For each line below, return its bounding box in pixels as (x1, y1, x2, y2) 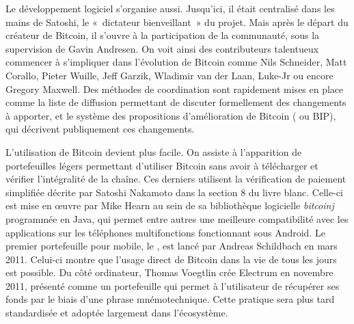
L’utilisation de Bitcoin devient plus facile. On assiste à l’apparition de (5, 144, 302, 159)
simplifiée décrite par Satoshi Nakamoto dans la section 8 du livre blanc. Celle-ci (5, 185, 343, 199)
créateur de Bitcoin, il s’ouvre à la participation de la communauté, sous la (5, 28, 320, 42)
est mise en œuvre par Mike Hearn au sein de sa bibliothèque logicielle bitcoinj (5, 198, 334, 213)
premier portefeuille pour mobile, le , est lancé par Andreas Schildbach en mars (5, 239, 338, 253)
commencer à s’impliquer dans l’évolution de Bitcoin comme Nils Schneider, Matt (5, 55, 347, 69)
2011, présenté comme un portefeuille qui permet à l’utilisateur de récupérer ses (5, 278, 340, 293)
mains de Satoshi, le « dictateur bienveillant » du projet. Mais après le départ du (5, 14, 349, 29)
